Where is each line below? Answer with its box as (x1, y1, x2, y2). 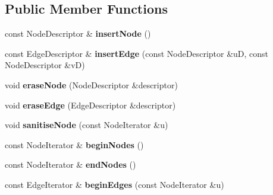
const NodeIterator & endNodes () (5, 158, 136, 171)
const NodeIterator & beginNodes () (5, 138, 144, 151)
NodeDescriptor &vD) (5, 59, 85, 71)
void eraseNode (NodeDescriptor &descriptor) (5, 78, 178, 91)
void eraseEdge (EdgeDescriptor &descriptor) (5, 98, 176, 111)
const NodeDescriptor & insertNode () (5, 27, 151, 40)
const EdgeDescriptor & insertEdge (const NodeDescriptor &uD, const (5, 47, 269, 59)
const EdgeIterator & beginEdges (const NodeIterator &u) (5, 178, 224, 190)
